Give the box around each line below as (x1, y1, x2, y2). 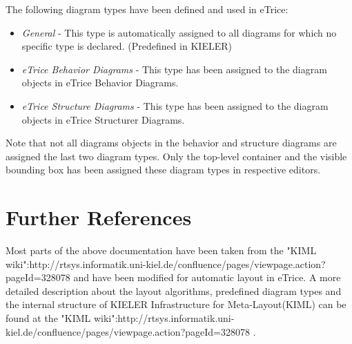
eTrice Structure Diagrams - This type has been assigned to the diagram (21, 98, 329, 113)
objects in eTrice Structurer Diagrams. (21, 112, 185, 126)
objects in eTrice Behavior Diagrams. (21, 75, 179, 90)
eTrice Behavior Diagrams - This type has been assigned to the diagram (21, 61, 327, 76)
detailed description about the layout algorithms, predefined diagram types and (6, 283, 342, 298)
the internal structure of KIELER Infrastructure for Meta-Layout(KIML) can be (6, 297, 346, 312)
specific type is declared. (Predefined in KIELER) (21, 39, 232, 53)
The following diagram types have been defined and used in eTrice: (6, 2, 289, 16)
